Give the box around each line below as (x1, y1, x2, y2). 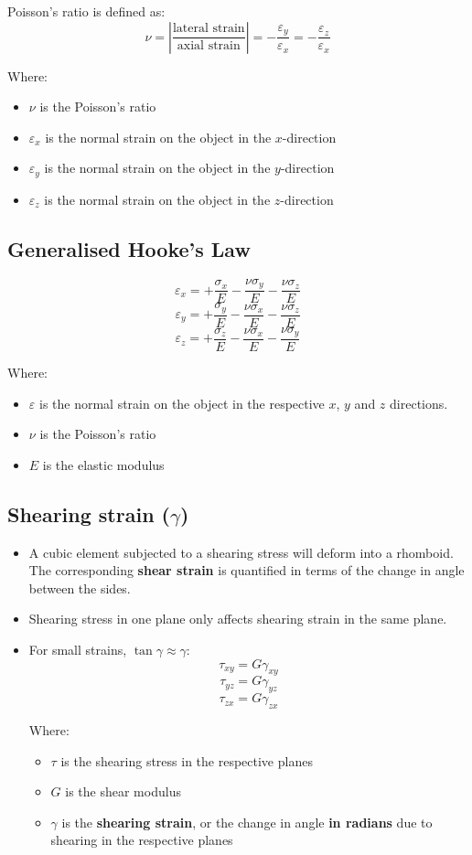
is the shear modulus (65, 782, 181, 801)
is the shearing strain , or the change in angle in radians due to (61, 812, 433, 831)
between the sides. (28, 578, 131, 597)
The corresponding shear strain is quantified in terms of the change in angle (28, 561, 465, 580)
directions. (390, 393, 448, 412)
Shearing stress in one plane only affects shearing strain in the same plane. (28, 609, 447, 628)
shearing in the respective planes (50, 830, 233, 850)
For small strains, (28, 640, 127, 659)
